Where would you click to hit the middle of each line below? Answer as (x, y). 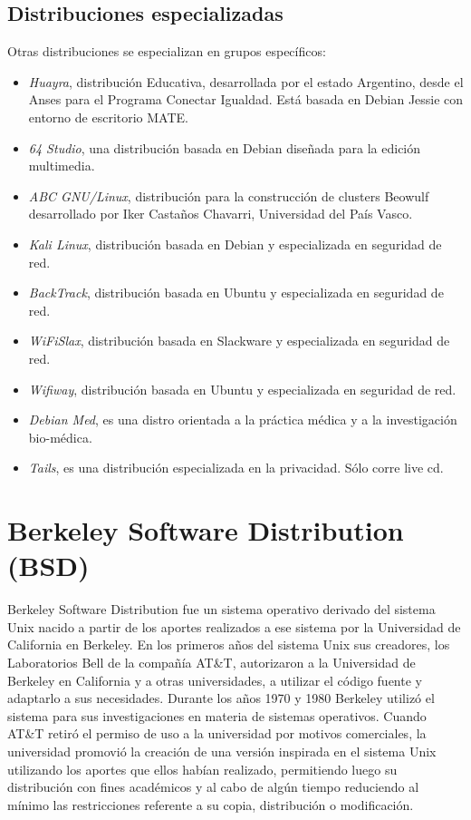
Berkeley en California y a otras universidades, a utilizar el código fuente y (215, 680)
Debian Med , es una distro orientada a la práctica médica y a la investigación (243, 420)
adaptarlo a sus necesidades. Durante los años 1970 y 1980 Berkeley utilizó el (221, 698)
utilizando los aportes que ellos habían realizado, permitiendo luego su (202, 769)
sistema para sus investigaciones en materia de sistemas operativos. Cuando (217, 715)
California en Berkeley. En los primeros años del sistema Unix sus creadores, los (229, 644)
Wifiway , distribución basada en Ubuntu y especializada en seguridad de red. (242, 389)
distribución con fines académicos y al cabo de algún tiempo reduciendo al (213, 787)
